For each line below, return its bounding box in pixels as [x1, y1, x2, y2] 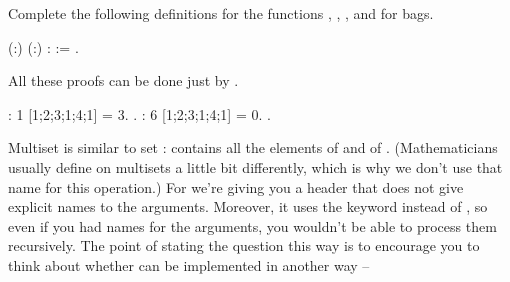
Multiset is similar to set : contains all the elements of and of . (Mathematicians [8, 137, 498, 158]
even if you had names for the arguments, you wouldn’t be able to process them [8, 215, 497, 236]
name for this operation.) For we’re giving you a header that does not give [8, 176, 464, 197]
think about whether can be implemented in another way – [8, 254, 370, 275]
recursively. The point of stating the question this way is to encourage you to [8, 235, 480, 256]
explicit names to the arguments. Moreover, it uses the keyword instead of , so [8, 196, 488, 217]
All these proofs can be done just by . [8, 70, 239, 91]
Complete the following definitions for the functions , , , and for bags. [8, 3, 434, 23]
